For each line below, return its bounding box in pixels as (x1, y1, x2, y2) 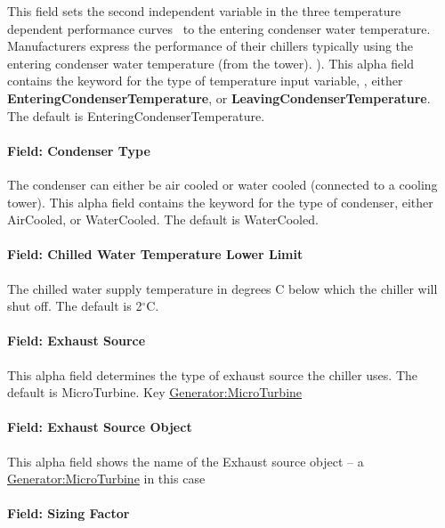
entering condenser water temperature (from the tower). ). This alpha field (7, 53, 414, 72)
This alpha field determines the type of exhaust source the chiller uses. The (7, 365, 417, 384)
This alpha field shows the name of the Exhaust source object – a (7, 451, 364, 470)
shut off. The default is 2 (7, 296, 142, 315)
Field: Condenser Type (7, 141, 150, 159)
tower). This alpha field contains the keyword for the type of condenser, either (7, 192, 433, 211)
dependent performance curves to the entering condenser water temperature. (7, 19, 431, 37)
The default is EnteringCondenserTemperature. (7, 106, 265, 125)
